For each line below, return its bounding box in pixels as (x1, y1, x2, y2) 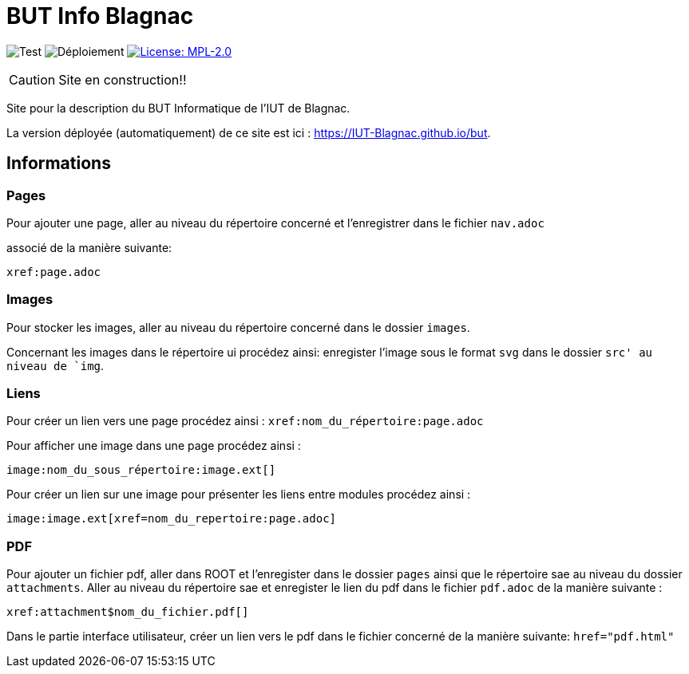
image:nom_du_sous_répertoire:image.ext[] (6, 463, 276, 477)
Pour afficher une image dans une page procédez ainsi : (6, 439, 301, 453)
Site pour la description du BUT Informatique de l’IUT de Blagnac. (6, 101, 350, 115)
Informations (6, 153, 111, 174)
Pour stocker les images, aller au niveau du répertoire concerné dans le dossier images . (6, 320, 470, 334)
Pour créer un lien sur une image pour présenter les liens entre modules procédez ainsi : (6, 487, 471, 502)
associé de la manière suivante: (6, 240, 172, 254)
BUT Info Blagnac (6, 2, 194, 30)
